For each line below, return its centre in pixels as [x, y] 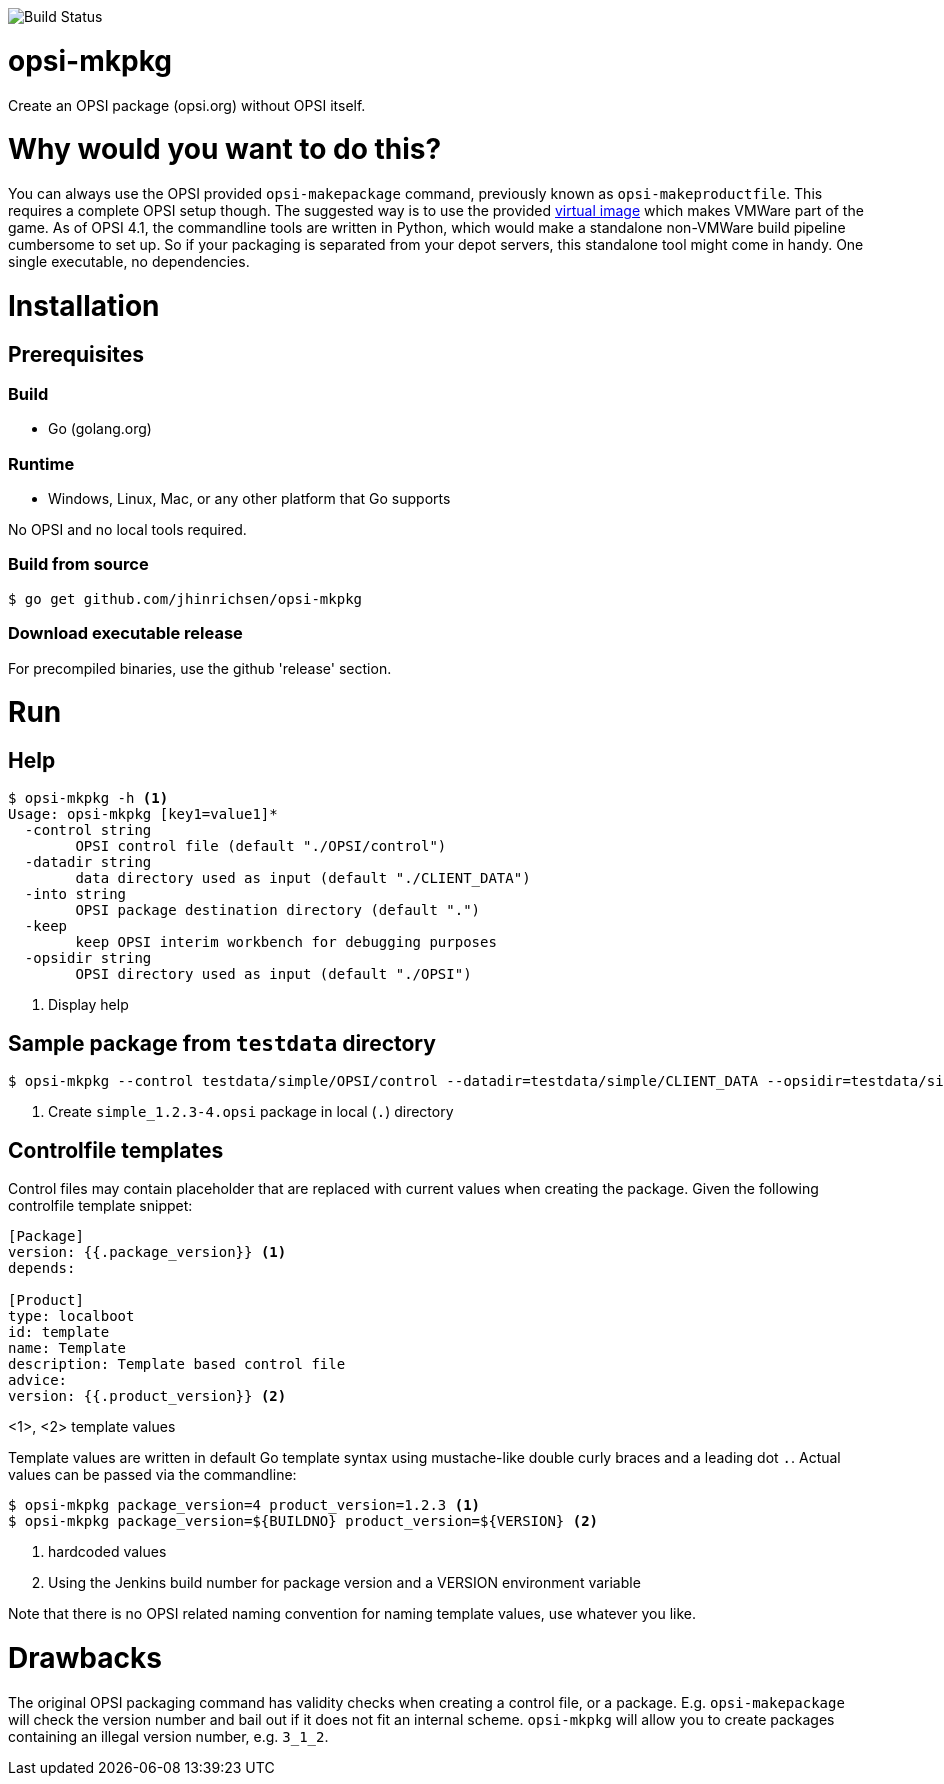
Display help [88, 1005]
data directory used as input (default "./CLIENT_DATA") [303, 878]
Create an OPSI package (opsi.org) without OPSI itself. [187, 105]
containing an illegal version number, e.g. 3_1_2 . [168, 1736]
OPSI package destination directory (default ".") [278, 910]
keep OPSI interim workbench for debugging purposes [286, 942]
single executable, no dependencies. [129, 261]
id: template [59, 1332]
